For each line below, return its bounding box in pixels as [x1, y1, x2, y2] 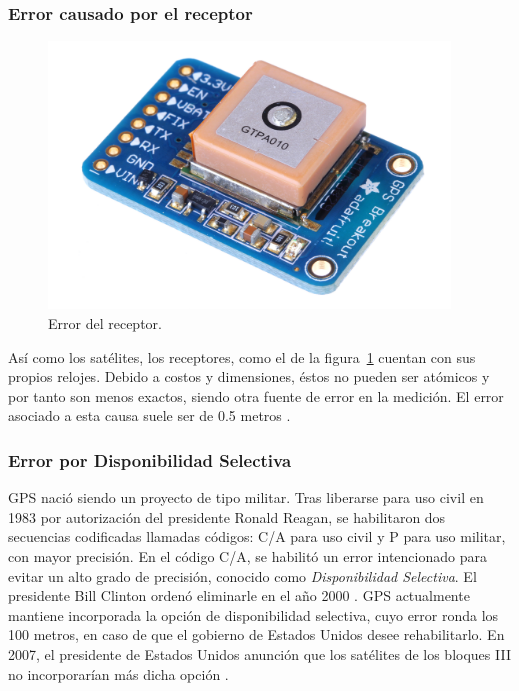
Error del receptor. [48, 313, 162, 334]
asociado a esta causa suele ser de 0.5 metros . [8, 405, 291, 426]
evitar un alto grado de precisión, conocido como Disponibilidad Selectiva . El [8, 565, 477, 586]
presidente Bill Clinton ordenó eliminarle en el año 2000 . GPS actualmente [8, 585, 470, 606]
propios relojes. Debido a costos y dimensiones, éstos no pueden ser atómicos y [8, 366, 490, 387]
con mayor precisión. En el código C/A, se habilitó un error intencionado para [8, 546, 487, 567]
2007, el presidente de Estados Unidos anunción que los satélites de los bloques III [8, 644, 511, 665]
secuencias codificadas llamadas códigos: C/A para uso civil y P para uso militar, [8, 526, 506, 547]
